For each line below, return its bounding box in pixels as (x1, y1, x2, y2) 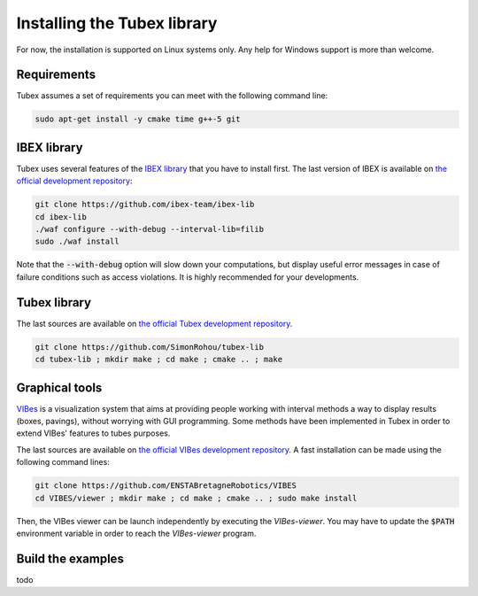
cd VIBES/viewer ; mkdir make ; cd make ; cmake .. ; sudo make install (35, 492, 358, 503)
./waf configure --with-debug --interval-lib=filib (35, 224, 265, 235)
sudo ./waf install (35, 236, 119, 247)
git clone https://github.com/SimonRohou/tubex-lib (35, 342, 265, 352)
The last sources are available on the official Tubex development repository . (16, 318, 293, 329)
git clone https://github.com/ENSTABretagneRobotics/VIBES (35, 481, 297, 491)
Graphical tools (16, 380, 103, 395)
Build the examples (16, 551, 124, 566)
